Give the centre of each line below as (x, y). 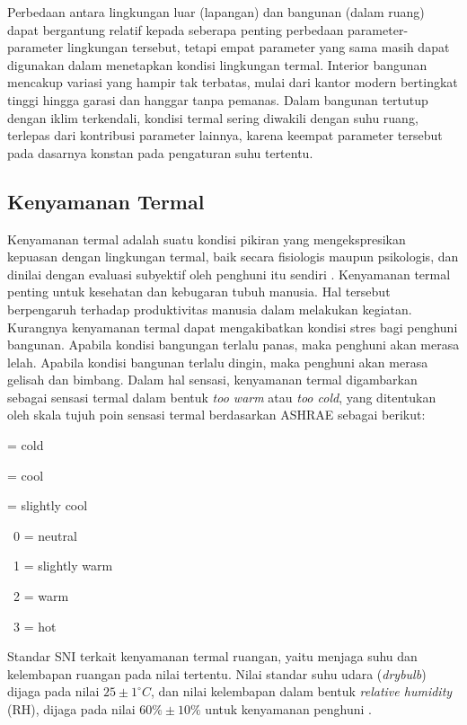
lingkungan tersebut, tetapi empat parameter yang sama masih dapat (258, 47)
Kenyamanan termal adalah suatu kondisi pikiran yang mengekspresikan (207, 239)
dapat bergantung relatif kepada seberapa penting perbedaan (176, 29)
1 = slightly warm (63, 566)
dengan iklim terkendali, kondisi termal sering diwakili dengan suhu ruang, (213, 117)
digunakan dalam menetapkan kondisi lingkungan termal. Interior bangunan (217, 64)
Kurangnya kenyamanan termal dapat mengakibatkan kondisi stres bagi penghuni (233, 327)
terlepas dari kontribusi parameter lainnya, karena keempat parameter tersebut (225, 135)
